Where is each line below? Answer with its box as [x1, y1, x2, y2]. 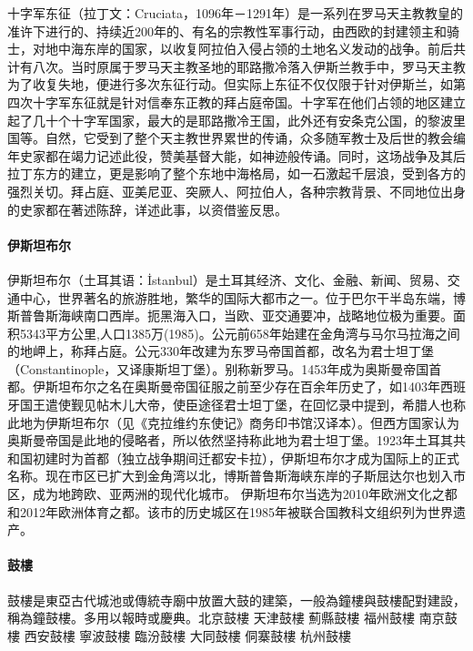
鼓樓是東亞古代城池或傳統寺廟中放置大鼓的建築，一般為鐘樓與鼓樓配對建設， [7, 590, 466, 609]
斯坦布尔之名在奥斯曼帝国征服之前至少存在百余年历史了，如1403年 [45, 377, 440, 396]
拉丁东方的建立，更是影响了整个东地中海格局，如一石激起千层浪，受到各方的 [7, 164, 466, 183]
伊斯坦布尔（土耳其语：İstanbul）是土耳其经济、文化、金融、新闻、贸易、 [7, 270, 448, 289]
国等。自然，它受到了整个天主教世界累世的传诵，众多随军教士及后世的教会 [7, 128, 453, 147]
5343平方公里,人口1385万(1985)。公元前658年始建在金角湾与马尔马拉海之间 [19, 323, 460, 342]
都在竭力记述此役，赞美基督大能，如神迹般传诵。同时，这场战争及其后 [45, 146, 466, 165]
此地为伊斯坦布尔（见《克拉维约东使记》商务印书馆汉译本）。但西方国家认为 [7, 412, 459, 432]
